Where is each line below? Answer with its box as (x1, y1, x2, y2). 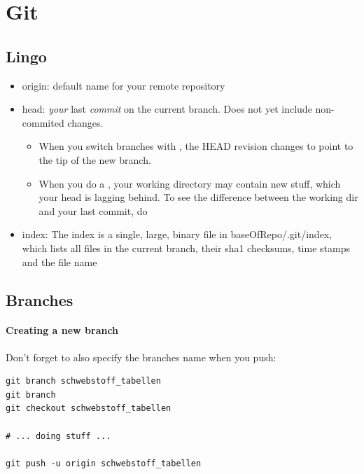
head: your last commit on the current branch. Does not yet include (22, 102, 312, 116)
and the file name (22, 254, 97, 269)
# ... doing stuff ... (6, 431, 111, 441)
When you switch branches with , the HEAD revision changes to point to (38, 139, 353, 153)
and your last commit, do (38, 203, 148, 218)
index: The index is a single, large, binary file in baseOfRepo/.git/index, (22, 227, 332, 242)
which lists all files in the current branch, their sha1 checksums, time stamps (22, 240, 350, 255)
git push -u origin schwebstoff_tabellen (6, 458, 202, 468)
